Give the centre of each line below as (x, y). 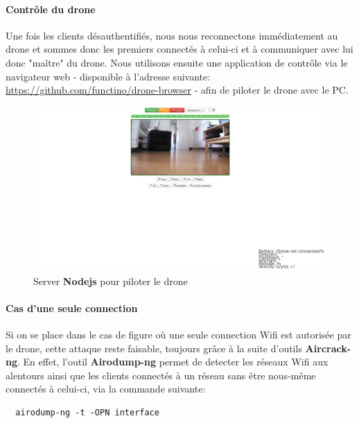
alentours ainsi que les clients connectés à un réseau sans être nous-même (161, 375)
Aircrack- (328, 348)
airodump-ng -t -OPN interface (87, 412)
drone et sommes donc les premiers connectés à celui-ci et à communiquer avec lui (179, 49)
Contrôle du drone (51, 9)
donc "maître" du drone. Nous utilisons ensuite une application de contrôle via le (177, 62)
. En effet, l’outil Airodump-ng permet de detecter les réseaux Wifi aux (173, 362)
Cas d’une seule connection (72, 308)
